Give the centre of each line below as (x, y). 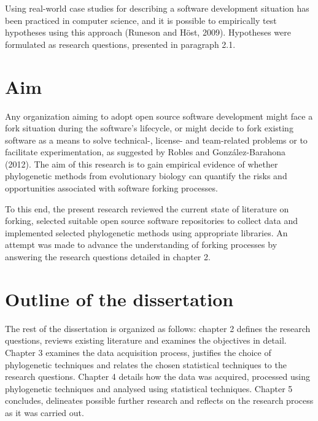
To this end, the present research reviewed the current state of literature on (147, 208)
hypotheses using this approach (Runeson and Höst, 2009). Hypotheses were (148, 32)
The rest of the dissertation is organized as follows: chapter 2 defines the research (158, 328)
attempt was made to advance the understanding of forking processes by (141, 245)
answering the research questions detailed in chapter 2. (108, 257)
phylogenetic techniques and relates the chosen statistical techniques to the (146, 364)
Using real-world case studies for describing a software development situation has (157, 8)
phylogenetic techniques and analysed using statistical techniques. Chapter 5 (149, 388)
